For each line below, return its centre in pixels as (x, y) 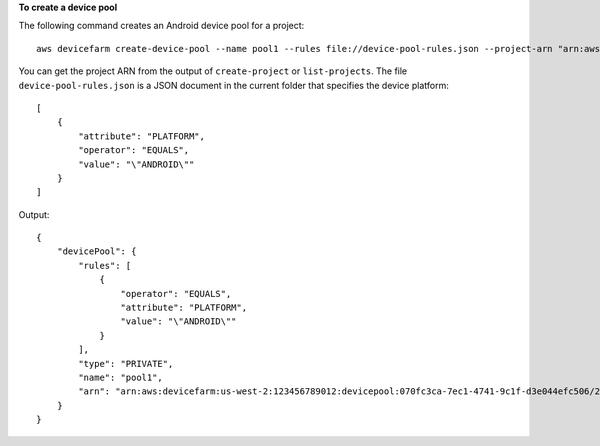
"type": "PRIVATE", (126, 363)
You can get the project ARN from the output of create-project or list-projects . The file (213, 71)
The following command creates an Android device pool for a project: (161, 26)
